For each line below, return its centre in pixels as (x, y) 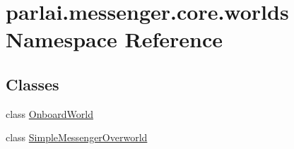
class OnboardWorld (49, 113)
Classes (33, 84)
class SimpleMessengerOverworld (77, 137)
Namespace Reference (114, 39)
